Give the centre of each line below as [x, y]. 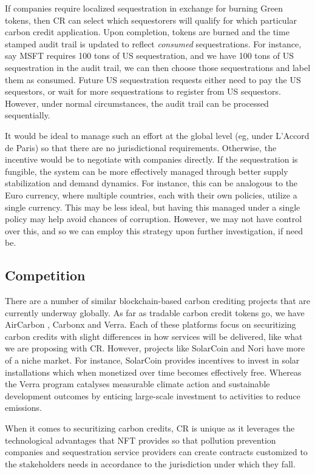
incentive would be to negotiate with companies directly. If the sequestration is [151, 159]
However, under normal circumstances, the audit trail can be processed [137, 103]
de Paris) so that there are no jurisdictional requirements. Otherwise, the [141, 147]
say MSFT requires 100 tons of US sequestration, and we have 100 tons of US [149, 56]
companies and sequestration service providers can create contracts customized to [156, 452]
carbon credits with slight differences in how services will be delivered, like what [154, 336]
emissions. [23, 408]
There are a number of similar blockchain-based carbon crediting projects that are [157, 301]
